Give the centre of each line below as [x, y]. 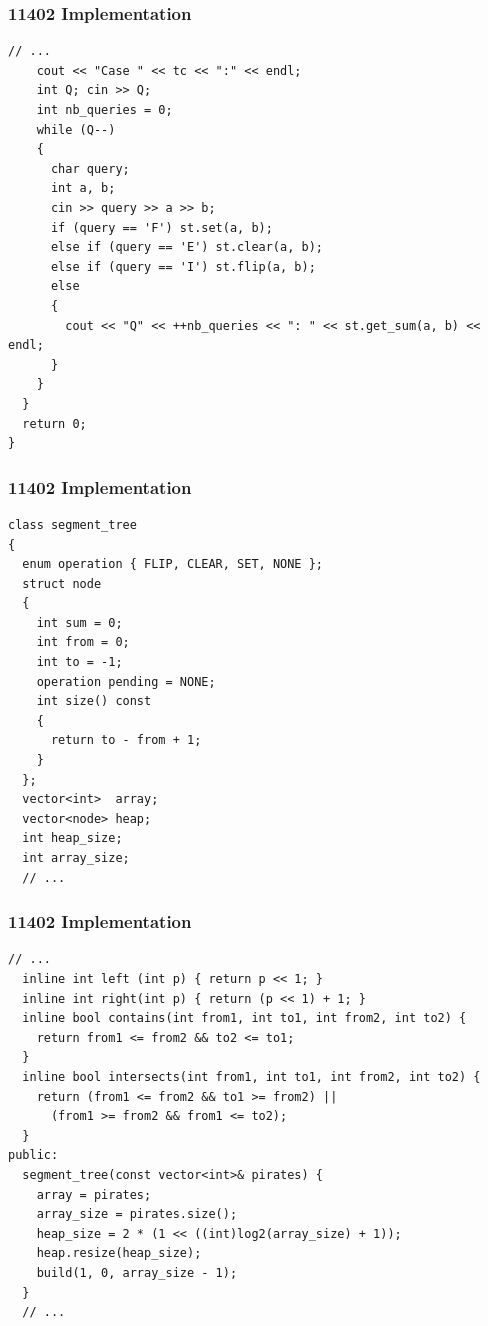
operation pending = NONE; [126, 681]
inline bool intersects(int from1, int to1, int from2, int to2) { [251, 1076]
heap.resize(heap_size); [119, 1253]
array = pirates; [94, 1194]
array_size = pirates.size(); [137, 1214]
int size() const [94, 701]
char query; [90, 168]
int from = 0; [83, 642]
